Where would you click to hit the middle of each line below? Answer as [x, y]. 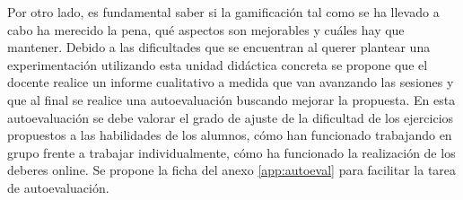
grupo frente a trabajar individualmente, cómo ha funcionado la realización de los [231, 152]
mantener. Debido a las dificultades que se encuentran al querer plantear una [219, 47]
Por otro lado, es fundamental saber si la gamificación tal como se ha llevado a [223, 12]
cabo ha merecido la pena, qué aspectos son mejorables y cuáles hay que [206, 29]
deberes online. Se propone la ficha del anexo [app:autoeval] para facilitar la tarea [232, 170]
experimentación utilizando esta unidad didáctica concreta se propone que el [218, 64]
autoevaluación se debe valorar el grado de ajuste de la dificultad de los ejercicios [231, 117]
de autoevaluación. [58, 187]
